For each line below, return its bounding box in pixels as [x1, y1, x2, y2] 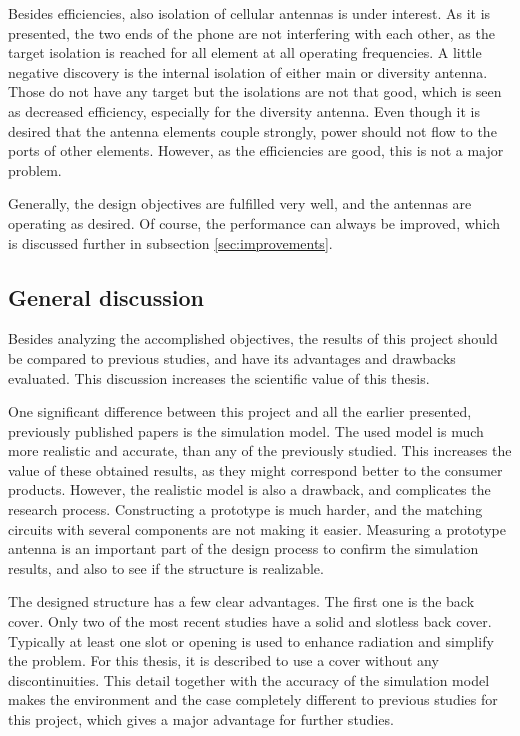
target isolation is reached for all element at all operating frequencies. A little [8, 42, 482, 63]
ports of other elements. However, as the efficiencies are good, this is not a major [8, 140, 504, 161]
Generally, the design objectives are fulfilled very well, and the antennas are [8, 193, 472, 214]
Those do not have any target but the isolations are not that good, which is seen [8, 81, 502, 102]
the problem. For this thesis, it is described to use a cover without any [8, 650, 439, 671]
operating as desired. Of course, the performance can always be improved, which [8, 212, 501, 233]
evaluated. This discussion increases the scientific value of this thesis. [8, 367, 430, 388]
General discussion [8, 281, 205, 312]
